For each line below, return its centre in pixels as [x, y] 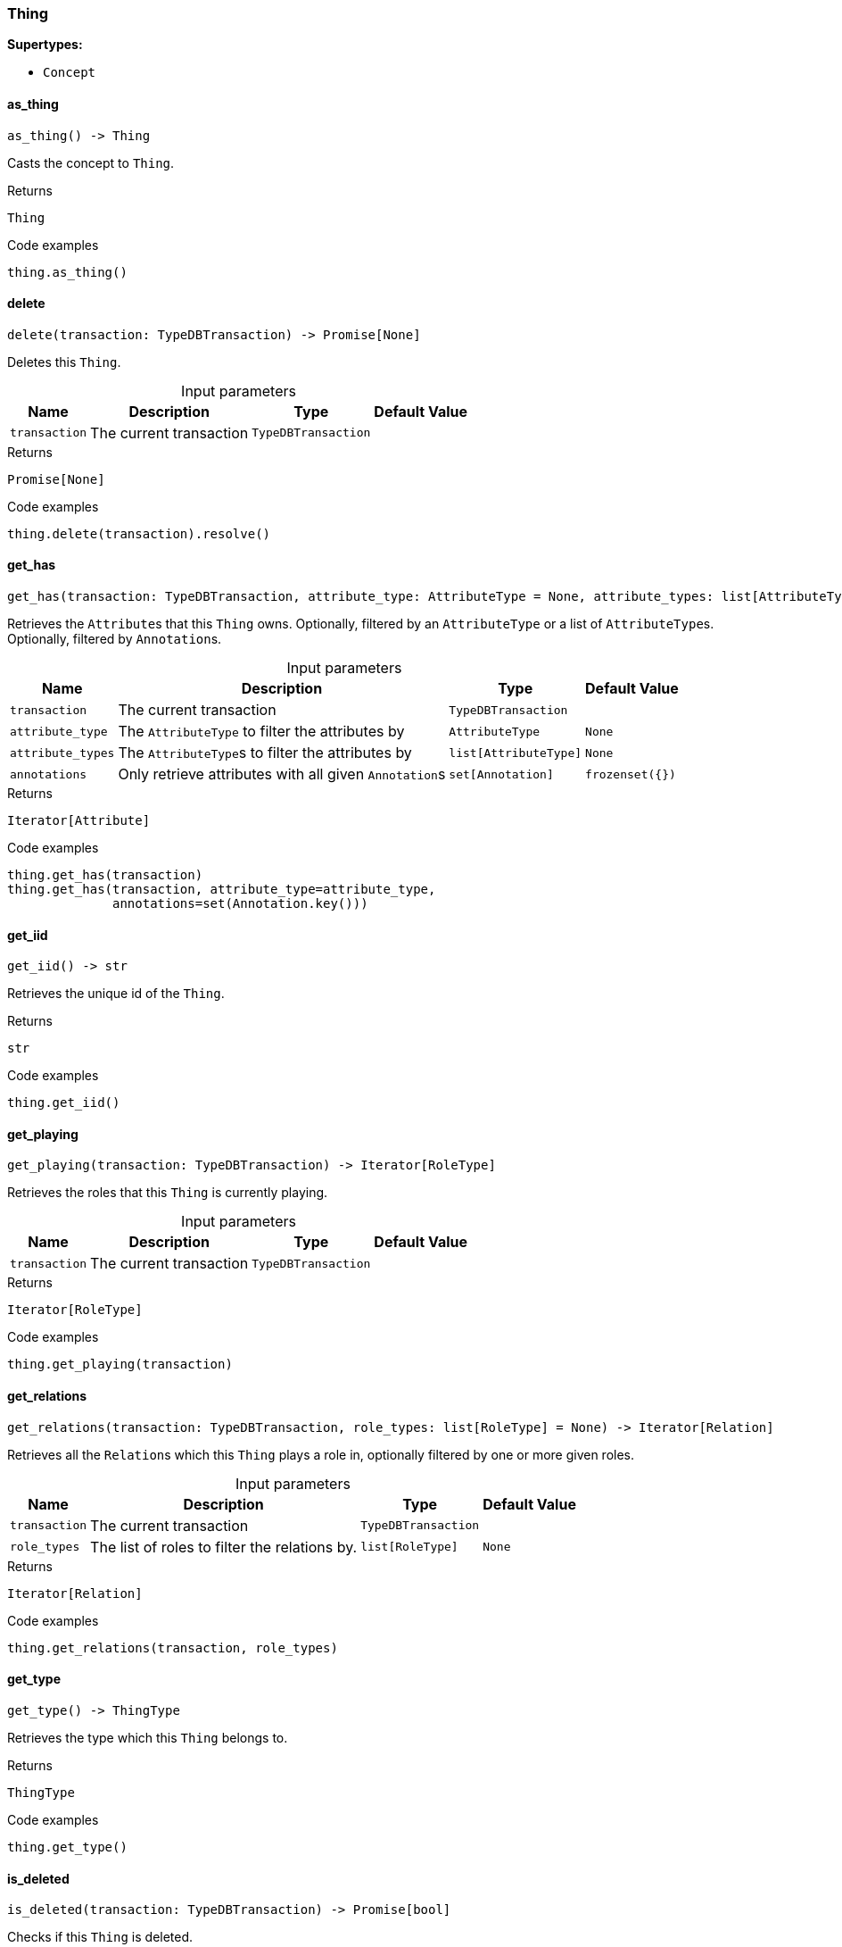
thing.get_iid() [64, 1103]
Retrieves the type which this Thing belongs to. [148, 1737]
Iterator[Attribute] [79, 821]
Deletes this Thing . [64, 362]
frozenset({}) [631, 774]
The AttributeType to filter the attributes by [261, 732]
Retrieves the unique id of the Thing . [116, 994]
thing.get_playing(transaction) [120, 1365]
